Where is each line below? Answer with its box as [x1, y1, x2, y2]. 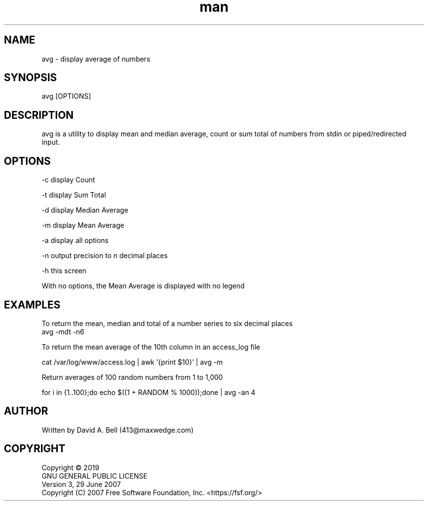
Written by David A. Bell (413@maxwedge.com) [42, 425, 194, 434]
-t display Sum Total [42, 191, 106, 199]
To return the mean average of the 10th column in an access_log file [42, 342, 260, 351]
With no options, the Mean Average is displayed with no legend [42, 282, 245, 290]
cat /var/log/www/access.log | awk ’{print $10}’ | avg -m [42, 357, 223, 366]
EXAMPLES [4, 298, 61, 311]
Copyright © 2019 [42, 463, 99, 472]
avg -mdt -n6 [42, 327, 85, 336]
